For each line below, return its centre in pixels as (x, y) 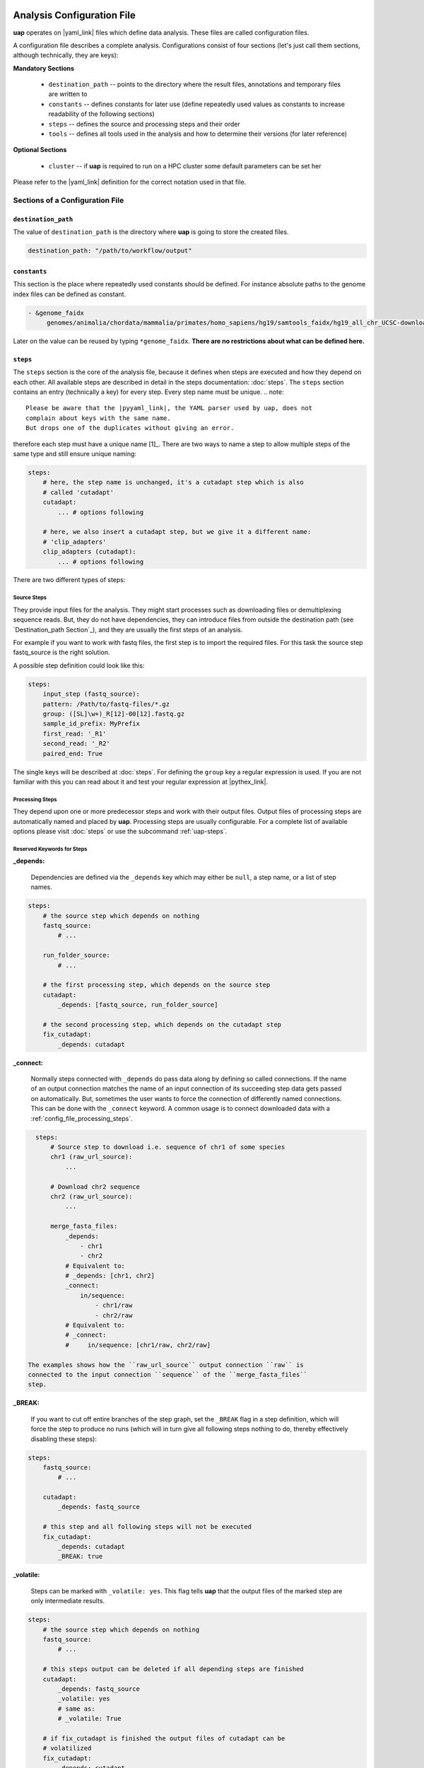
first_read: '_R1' (75, 733)
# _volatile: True (89, 1719)
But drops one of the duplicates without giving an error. (130, 428)
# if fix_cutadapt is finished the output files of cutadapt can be (164, 1738)
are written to (68, 94)
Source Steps (30, 598)
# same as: (76, 1709)
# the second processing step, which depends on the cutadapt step (162, 1024)
